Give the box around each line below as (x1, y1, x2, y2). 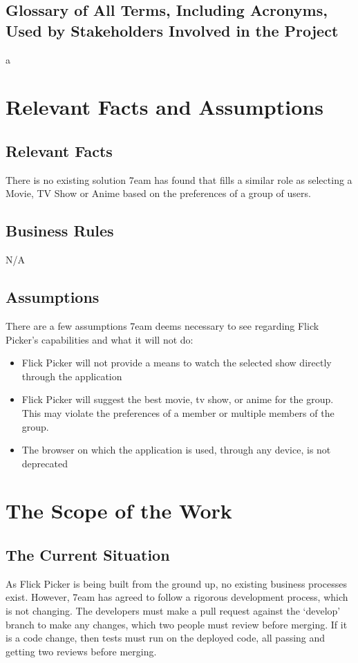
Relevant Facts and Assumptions (6, 93, 323, 121)
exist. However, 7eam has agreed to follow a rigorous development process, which (6, 590, 348, 604)
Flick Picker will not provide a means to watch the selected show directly (21, 355, 332, 370)
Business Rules (6, 220, 114, 241)
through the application (21, 368, 122, 383)
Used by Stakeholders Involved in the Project (6, 19, 339, 41)
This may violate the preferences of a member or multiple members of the (21, 405, 335, 420)
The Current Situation (6, 544, 170, 566)
